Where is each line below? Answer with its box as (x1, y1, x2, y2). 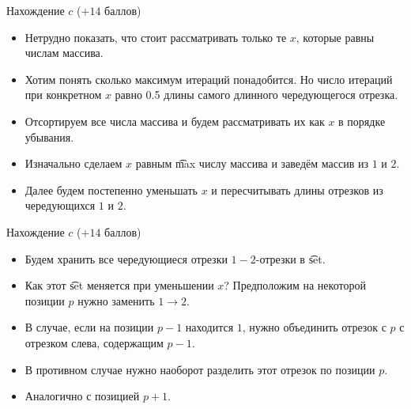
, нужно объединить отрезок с (242, 319, 386, 335)
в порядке (338, 112, 386, 129)
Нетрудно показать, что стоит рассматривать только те (25, 28, 287, 45)
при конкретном (25, 86, 102, 103)
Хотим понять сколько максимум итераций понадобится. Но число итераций (25, 70, 393, 87)
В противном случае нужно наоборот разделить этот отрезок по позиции (25, 361, 375, 377)
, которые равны (296, 28, 375, 45)
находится (185, 319, 234, 335)
